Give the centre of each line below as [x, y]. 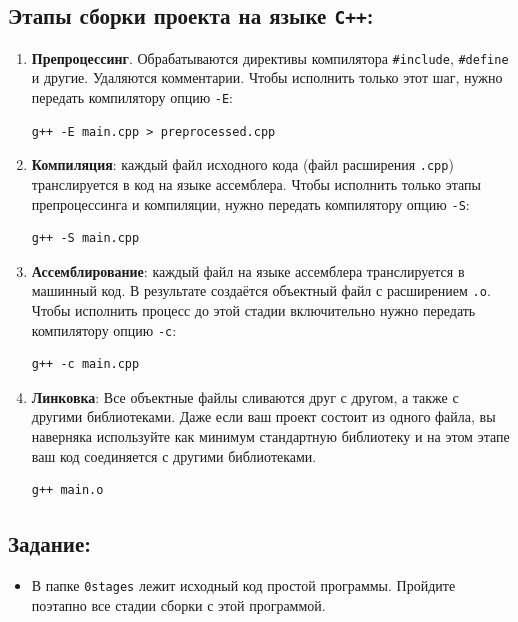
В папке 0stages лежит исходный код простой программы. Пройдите [243, 585]
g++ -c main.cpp [85, 364]
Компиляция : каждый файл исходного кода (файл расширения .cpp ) [242, 164]
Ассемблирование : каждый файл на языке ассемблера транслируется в [248, 270]
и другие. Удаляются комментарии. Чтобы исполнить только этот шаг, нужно [267, 77]
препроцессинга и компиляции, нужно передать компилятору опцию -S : [250, 203]
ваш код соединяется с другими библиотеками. [174, 455]
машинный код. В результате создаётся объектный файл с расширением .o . [261, 290]
